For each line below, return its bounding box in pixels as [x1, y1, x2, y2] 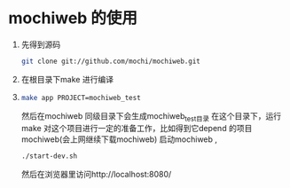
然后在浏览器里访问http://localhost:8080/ [20, 169, 172, 180]
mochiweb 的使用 [8, 8, 138, 28]
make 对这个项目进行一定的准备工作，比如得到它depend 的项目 [20, 123, 253, 134]
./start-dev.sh [20, 152, 78, 161]
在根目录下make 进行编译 [20, 74, 114, 84]
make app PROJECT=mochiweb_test [20, 93, 141, 102]
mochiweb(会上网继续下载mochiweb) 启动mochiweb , [20, 134, 218, 145]
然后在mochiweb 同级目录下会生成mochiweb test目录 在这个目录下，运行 [20, 110, 281, 123]
